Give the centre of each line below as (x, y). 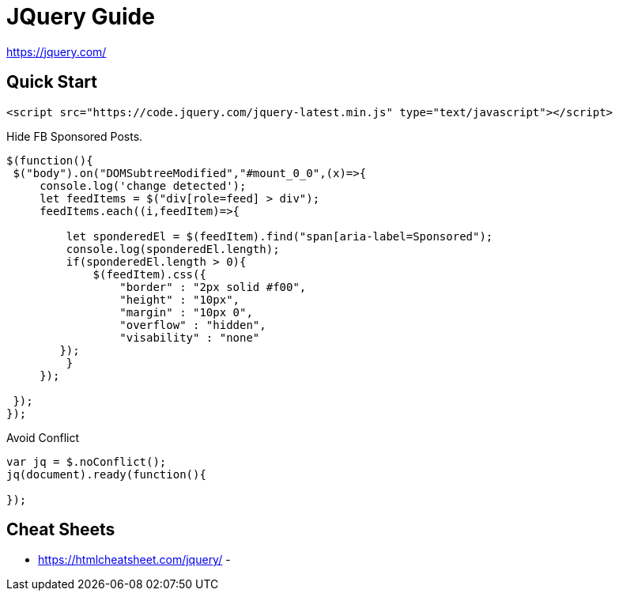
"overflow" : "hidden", (193, 325)
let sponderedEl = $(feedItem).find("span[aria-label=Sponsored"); (279, 236)
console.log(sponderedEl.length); (173, 249)
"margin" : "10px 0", (186, 312)
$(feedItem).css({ (149, 274)
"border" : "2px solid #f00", (213, 287)
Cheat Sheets (61, 530)
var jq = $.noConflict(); (87, 461)
